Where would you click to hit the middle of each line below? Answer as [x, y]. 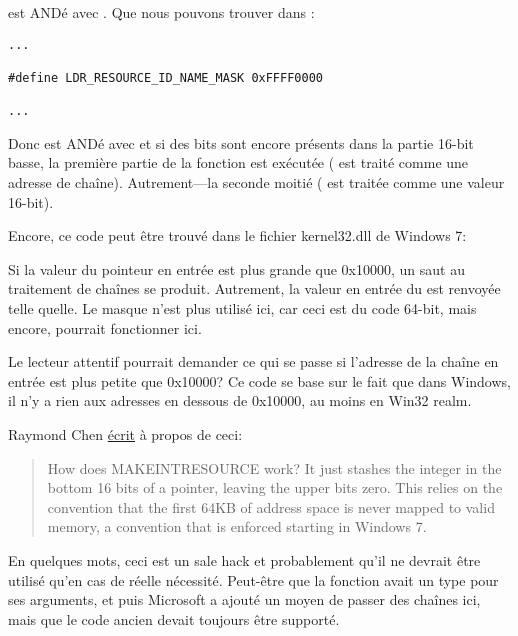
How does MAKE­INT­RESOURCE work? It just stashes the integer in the [274, 467]
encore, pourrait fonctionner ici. [105, 327]
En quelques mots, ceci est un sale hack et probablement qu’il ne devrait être [244, 559]
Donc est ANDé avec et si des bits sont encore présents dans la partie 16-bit [241, 142]
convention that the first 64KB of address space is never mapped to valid [271, 506]
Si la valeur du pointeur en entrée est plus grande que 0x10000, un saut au [236, 268]
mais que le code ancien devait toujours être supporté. [174, 618]
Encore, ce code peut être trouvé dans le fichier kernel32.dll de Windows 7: [237, 235]
